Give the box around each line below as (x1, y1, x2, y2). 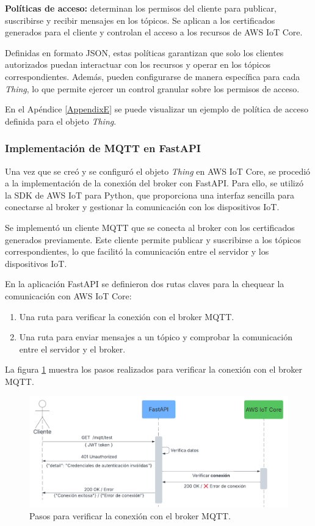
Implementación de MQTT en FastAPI (5, 141, 201, 156)
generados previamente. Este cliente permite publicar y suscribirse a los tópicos (5, 233, 302, 246)
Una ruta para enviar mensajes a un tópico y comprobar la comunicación (19, 331, 292, 343)
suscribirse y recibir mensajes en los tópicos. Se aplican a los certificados (5, 13, 275, 26)
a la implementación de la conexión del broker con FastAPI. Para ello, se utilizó (5, 177, 303, 189)
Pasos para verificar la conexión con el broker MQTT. (29, 510, 231, 522)
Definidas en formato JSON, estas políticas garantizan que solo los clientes (5, 46, 284, 59)
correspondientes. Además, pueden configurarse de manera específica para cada (5, 70, 300, 82)
